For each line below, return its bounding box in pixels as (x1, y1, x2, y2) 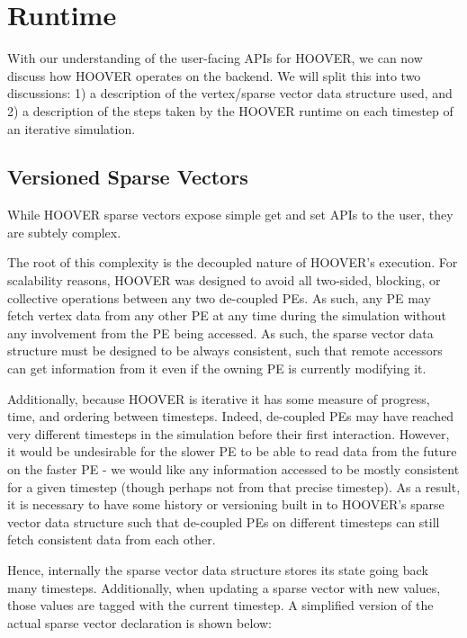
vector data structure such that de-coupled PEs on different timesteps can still (7, 512, 440, 531)
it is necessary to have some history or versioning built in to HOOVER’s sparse (7, 495, 445, 514)
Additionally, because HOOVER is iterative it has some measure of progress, (7, 389, 430, 408)
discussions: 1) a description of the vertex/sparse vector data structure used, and (7, 84, 453, 103)
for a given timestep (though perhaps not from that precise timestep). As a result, (7, 477, 461, 496)
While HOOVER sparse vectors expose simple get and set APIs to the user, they (7, 205, 454, 224)
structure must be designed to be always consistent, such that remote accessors (7, 341, 443, 360)
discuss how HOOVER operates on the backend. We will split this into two (7, 66, 421, 85)
